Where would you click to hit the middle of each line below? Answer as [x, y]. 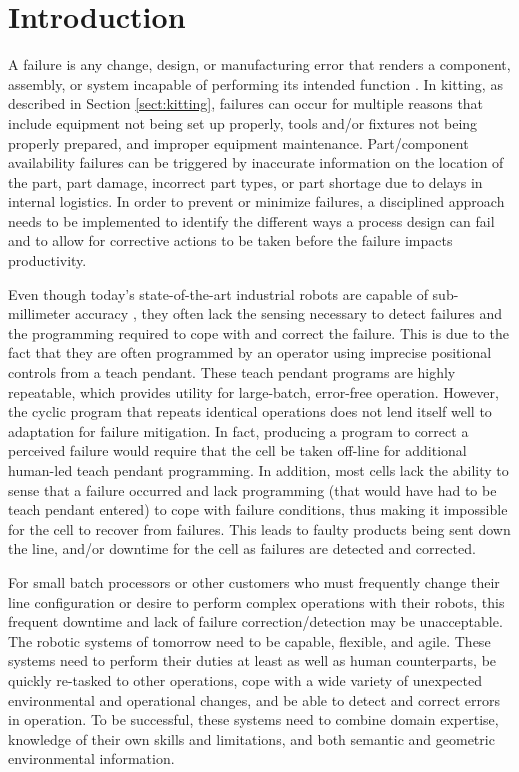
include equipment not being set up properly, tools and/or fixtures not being [243, 122]
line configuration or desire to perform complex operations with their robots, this [256, 601]
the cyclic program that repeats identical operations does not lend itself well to [250, 411]
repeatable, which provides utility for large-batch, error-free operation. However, [253, 391]
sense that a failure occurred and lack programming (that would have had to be [252, 489]
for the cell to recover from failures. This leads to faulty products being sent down [259, 528]
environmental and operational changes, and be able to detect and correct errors [254, 699]
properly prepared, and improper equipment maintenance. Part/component [238, 142]
